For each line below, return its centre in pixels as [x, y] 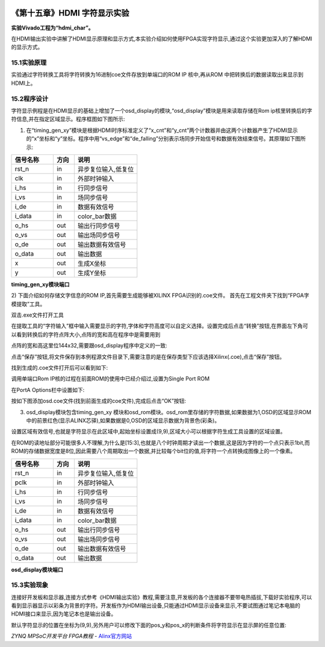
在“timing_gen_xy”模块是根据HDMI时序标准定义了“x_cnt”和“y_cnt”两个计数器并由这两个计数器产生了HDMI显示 [162, 130]
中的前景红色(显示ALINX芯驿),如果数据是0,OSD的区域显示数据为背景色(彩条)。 [123, 420]
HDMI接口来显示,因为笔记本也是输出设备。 [64, 614]
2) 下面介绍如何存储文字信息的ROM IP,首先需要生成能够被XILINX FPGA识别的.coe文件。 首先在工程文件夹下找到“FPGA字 [160, 295]
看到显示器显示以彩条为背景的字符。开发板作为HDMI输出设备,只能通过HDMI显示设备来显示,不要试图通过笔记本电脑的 [156, 605]
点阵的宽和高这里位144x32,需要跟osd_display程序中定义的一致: [89, 346]
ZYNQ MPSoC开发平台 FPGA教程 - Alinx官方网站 [72, 636]
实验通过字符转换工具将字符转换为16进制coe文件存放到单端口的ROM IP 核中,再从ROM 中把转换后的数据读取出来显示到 [157, 75]
